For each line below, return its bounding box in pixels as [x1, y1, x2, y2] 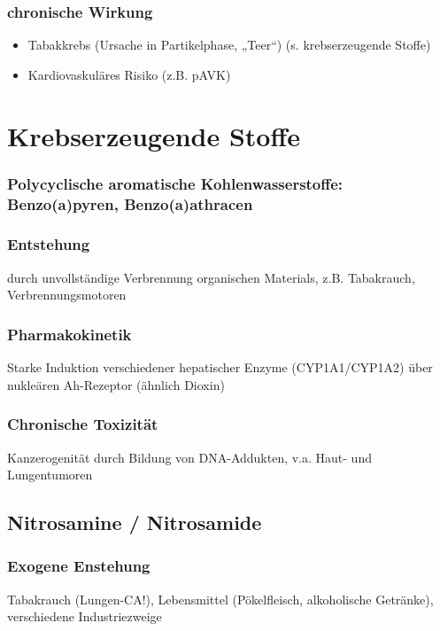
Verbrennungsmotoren [7, 285, 127, 304]
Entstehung [7, 233, 90, 255]
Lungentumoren [7, 465, 93, 484]
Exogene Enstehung [7, 555, 151, 577]
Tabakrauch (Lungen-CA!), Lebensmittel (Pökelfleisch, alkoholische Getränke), [7, 589, 434, 608]
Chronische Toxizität [7, 413, 158, 435]
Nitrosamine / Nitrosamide [7, 509, 262, 536]
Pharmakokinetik [7, 323, 132, 345]
